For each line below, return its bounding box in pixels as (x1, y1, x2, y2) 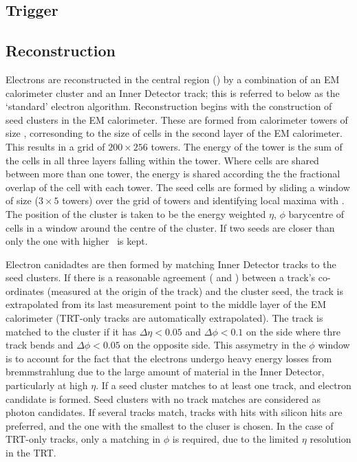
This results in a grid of (6, 139, 105, 153)
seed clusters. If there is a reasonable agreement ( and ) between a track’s (6, 270, 316, 285)
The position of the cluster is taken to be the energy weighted (6, 206, 266, 221)
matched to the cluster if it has (6, 324, 136, 338)
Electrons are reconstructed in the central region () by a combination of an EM (6, 71, 340, 86)
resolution (310, 432, 351, 446)
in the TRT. (6, 445, 56, 460)
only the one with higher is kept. (6, 234, 148, 248)
